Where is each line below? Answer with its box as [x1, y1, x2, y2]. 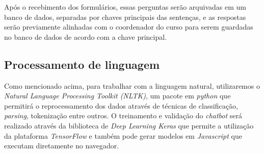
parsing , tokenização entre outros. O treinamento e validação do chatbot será [4, 110, 243, 121]
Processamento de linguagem [4, 56, 160, 72]
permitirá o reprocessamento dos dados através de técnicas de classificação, [4, 100, 238, 111]
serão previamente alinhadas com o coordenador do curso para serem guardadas [4, 21, 253, 32]
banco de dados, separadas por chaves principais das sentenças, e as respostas [4, 11, 246, 22]
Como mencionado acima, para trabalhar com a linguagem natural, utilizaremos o [4, 80, 260, 91]
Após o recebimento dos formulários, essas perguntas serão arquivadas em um [4, 2, 246, 12]
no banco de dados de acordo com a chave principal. [4, 31, 167, 42]
